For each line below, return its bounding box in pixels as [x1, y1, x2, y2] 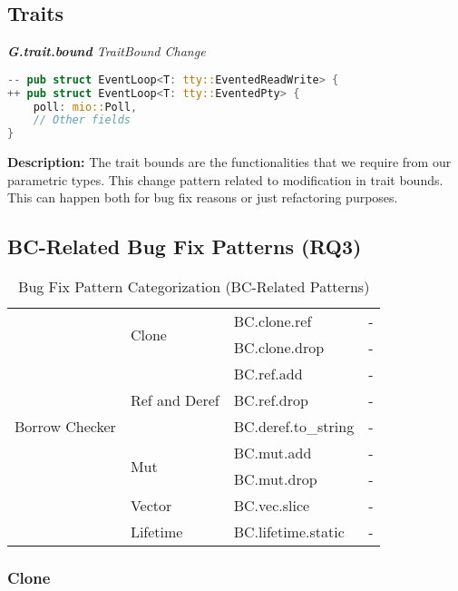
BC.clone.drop [233, 337, 325, 359]
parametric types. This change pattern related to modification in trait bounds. [7, 170, 443, 189]
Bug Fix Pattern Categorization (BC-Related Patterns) [18, 276, 370, 298]
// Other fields [33, 113, 132, 127]
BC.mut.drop [233, 468, 317, 490]
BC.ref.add [233, 363, 303, 385]
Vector [130, 495, 172, 517]
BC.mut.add [233, 442, 312, 464]
